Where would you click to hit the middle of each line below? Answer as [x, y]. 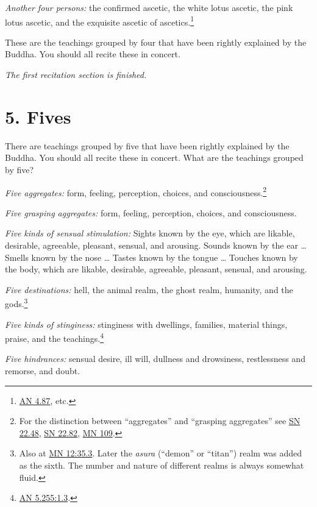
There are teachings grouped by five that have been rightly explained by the [147, 145]
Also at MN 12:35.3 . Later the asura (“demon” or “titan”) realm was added [161, 453]
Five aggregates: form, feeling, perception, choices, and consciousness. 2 [136, 191]
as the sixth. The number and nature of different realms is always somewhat [162, 465]
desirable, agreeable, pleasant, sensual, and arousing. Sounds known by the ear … [156, 245]
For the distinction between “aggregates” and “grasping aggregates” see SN [160, 421]
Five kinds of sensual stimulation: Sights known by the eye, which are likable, [150, 233]
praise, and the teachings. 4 [54, 337]
